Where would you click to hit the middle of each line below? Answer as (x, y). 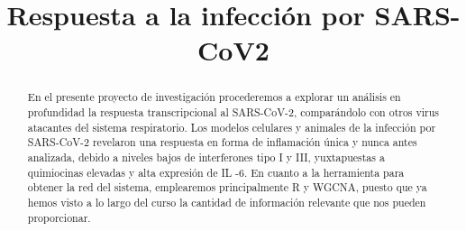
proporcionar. (59, 217)
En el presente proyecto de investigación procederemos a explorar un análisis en (214, 97)
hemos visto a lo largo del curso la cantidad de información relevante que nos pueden (227, 202)
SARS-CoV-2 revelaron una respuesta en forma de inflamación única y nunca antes (222, 142)
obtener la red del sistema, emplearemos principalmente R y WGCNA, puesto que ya (227, 187)
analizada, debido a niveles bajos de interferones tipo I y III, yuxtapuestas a (206, 157)
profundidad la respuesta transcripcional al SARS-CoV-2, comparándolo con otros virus (233, 112)
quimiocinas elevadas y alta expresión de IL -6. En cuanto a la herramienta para (216, 172)
